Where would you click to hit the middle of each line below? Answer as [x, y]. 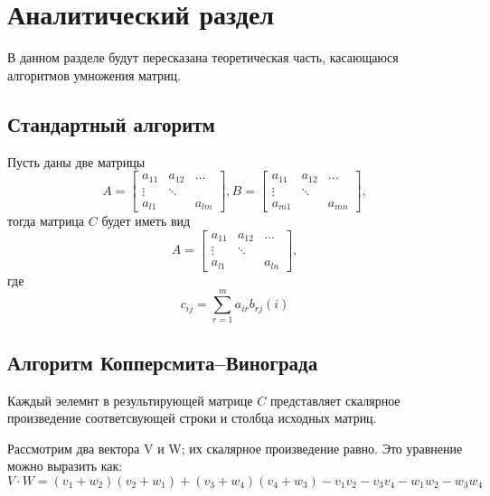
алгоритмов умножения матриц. [94, 75]
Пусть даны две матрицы [76, 161]
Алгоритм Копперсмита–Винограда [163, 362]
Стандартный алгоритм [111, 123]
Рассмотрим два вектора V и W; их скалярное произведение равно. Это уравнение [235, 448]
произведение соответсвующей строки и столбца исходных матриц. [192, 418]
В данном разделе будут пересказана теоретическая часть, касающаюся [203, 57]
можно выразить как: [65, 466]
